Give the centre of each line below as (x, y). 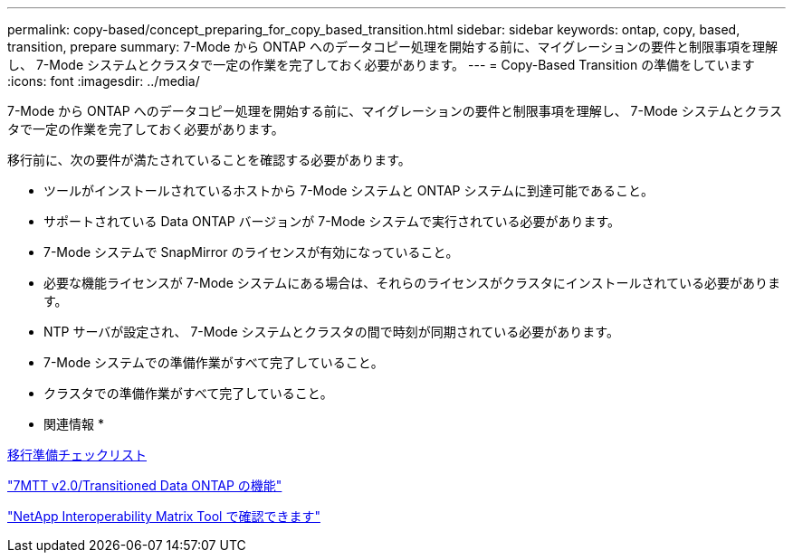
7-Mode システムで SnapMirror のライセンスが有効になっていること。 (251, 252)
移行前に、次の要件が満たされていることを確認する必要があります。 (209, 160)
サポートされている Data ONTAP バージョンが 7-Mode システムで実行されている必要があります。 (332, 221)
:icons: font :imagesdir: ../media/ (104, 81)
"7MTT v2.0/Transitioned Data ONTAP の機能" (145, 485)
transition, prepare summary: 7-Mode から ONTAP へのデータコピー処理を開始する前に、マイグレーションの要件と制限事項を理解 (392, 47)
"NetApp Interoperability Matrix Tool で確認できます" (164, 516)
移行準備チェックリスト (77, 455)
